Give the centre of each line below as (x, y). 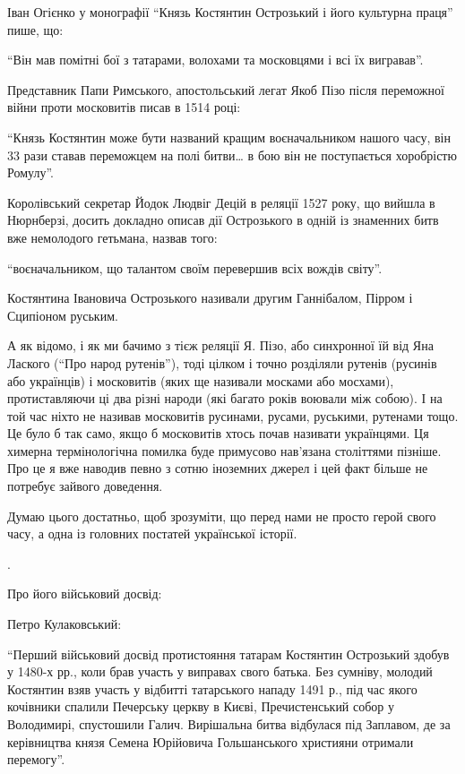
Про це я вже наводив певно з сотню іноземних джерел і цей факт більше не (218, 468)
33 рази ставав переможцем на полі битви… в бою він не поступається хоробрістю (232, 155)
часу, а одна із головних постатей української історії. (152, 533)
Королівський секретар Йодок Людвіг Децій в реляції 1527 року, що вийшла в (221, 202)
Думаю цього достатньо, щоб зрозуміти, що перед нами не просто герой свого (222, 516)
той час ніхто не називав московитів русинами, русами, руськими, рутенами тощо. (233, 415)
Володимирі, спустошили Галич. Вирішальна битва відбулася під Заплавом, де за (229, 724)
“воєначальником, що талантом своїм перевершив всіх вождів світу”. (195, 267)
